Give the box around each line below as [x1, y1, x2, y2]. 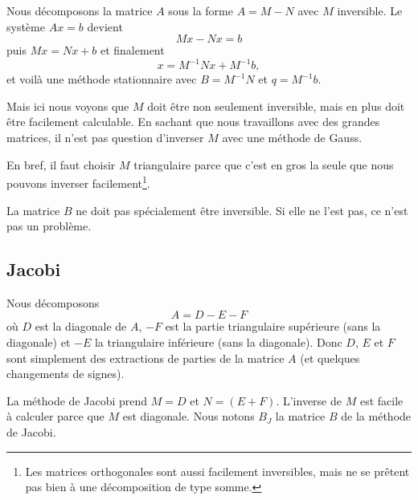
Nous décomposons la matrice [6, 2, 153, 18]
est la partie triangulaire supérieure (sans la [165, 318, 381, 335]
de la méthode [341, 408, 412, 425]
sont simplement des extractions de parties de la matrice [6, 349, 285, 366]
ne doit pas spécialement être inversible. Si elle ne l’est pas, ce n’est [76, 201, 408, 218]
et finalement [100, 42, 165, 59]
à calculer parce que [6, 408, 104, 425]
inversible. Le [337, 2, 403, 18]
